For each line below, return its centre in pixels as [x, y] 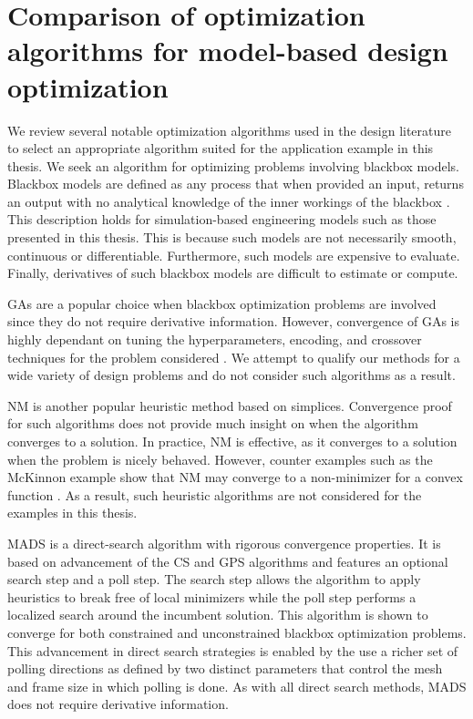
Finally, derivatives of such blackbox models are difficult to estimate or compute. [233, 273]
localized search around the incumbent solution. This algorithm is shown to [218, 615]
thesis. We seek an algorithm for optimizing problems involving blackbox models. [233, 165]
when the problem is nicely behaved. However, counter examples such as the [220, 459]
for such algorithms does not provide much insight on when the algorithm [213, 423]
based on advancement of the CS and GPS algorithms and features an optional [228, 561]
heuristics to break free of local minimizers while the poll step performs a [212, 596]
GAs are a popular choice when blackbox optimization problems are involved [222, 303]
